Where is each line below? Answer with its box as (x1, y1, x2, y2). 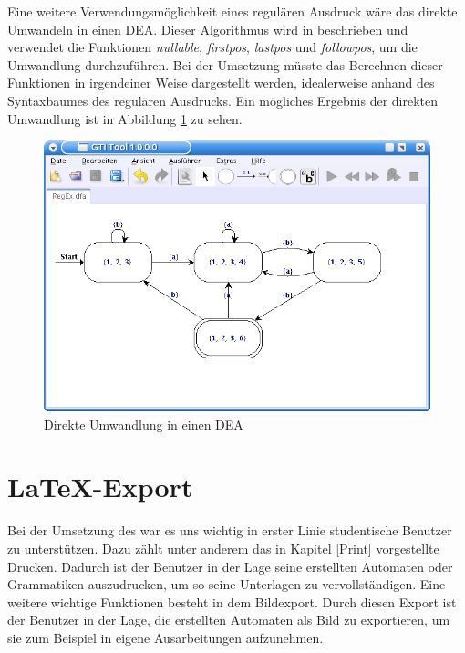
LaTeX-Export (7, 468, 193, 505)
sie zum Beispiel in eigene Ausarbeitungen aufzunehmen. (7, 627, 324, 647)
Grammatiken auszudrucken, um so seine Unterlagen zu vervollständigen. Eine (7, 575, 446, 594)
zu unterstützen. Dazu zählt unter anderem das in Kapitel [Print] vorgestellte (7, 538, 439, 557)
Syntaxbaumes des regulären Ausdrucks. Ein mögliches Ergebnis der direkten (7, 90, 439, 109)
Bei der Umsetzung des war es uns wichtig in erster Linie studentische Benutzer (7, 521, 452, 540)
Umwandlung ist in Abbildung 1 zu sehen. (7, 109, 243, 128)
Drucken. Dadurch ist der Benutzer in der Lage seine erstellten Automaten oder (7, 556, 453, 575)
